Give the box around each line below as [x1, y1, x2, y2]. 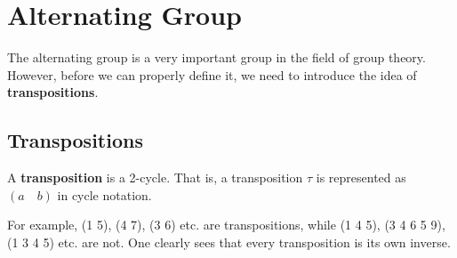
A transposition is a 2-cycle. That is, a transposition [7, 168, 303, 187]
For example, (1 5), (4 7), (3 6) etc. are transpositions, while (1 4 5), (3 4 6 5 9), [7, 215, 445, 234]
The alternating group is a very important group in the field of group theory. [7, 48, 426, 67]
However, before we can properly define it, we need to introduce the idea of [7, 65, 417, 84]
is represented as [316, 168, 406, 187]
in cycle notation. [57, 185, 152, 204]
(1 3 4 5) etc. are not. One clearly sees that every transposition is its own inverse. [7, 232, 451, 251]
